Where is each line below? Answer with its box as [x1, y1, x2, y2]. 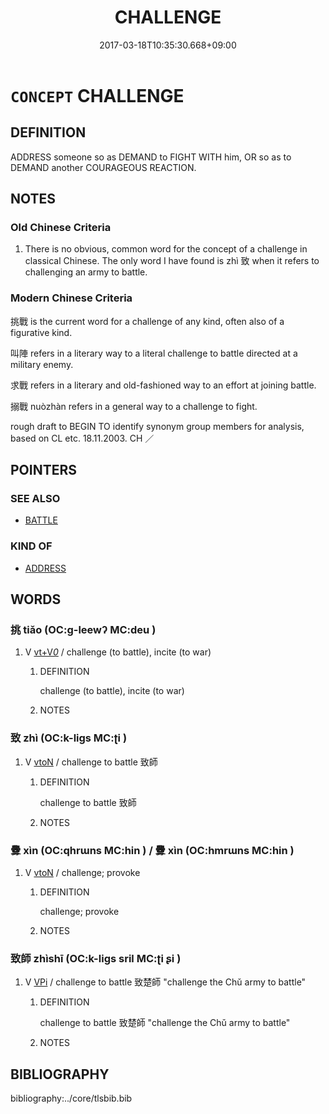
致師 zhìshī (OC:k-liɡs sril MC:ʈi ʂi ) [10, 951, 182, 965]
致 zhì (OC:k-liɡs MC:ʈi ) [10, 731, 128, 745]
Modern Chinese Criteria [10, 291, 133, 305]
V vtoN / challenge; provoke [24, 867, 141, 878]
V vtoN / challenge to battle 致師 [24, 756, 158, 768]
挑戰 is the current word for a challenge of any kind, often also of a [10, 315, 285, 327]
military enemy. [10, 358, 74, 370]
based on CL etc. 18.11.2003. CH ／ [10, 432, 155, 444]
